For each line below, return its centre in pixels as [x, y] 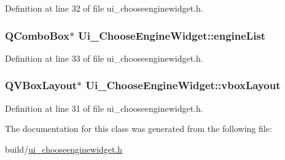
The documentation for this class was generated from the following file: [139, 129]
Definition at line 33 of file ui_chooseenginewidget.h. [104, 58]
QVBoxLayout [41, 85]
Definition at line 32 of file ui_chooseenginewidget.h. [104, 8]
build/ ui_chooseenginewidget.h [64, 149]
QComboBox [37, 35]
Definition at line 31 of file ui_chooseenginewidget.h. [104, 108]
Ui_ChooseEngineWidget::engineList [172, 35]
